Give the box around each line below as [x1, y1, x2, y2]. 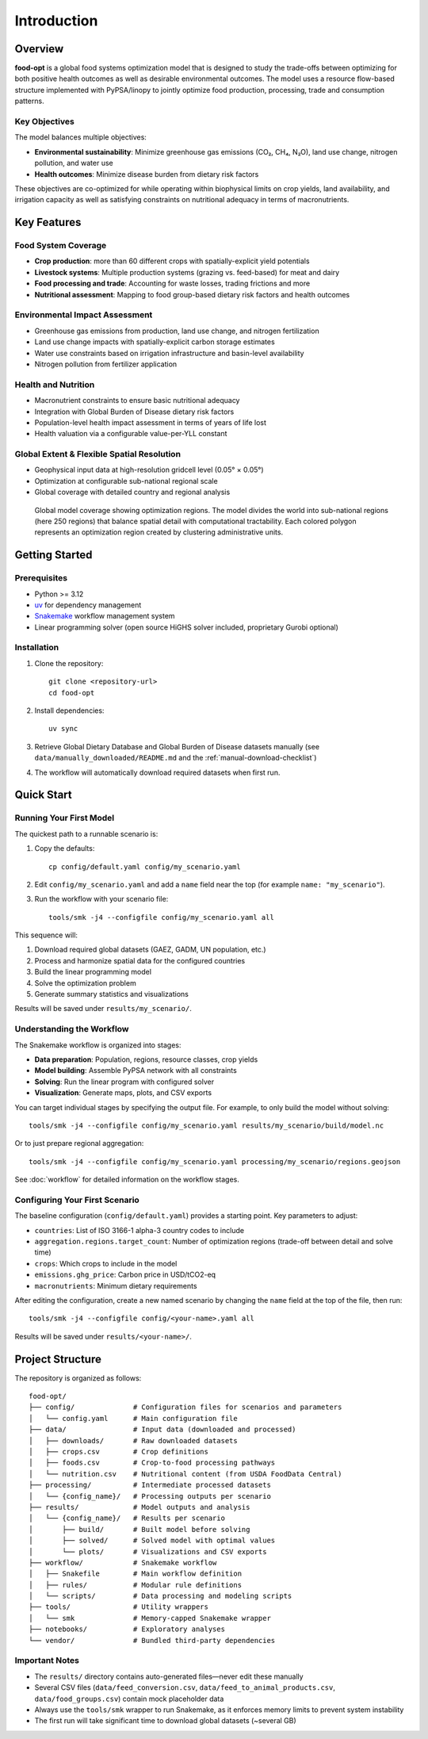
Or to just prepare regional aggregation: [14, 1139, 144, 1148]
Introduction [14, 12, 98, 29]
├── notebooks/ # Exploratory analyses [29, 1625, 226, 1634]
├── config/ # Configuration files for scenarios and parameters [29, 1403, 342, 1412]
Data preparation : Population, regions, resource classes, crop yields [34, 1055, 258, 1064]
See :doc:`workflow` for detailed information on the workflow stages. [14, 1174, 239, 1185]
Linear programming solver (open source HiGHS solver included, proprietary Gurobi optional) [34, 622, 338, 632]
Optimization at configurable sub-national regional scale [34, 476, 218, 485]
